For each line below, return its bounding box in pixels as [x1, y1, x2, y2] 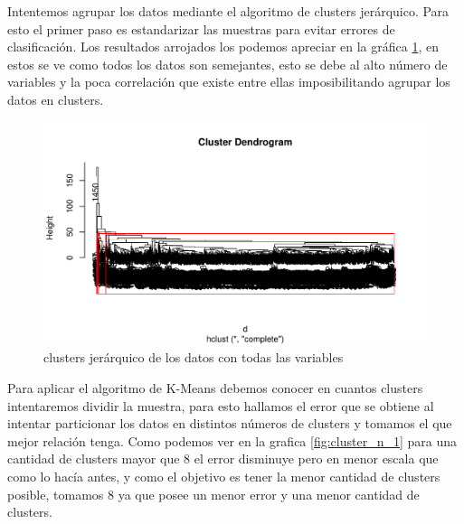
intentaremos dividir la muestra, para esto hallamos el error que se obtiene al [7, 396, 434, 415]
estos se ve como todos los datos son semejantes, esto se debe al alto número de [7, 54, 448, 73]
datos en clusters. [7, 89, 104, 108]
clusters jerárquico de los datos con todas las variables [43, 348, 344, 367]
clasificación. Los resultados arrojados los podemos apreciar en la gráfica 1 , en [7, 37, 439, 56]
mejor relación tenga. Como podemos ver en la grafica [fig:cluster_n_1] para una [7, 431, 458, 450]
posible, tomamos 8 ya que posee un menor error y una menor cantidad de [7, 484, 420, 503]
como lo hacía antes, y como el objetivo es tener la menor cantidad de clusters [7, 466, 440, 485]
